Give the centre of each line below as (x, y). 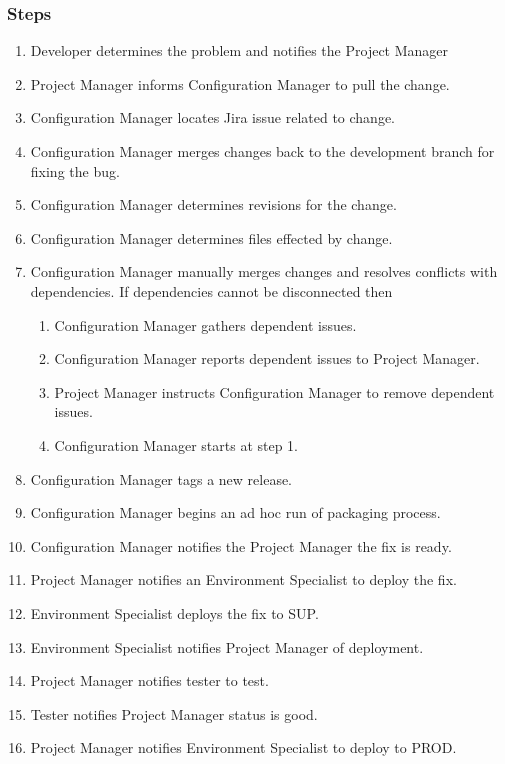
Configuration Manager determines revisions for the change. (213, 204)
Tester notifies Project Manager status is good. (174, 713)
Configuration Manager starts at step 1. (176, 444)
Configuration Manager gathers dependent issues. (205, 324)
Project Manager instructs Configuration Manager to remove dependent (274, 391)
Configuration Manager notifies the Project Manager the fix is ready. (241, 545)
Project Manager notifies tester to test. (149, 680)
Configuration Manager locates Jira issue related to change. (212, 117)
